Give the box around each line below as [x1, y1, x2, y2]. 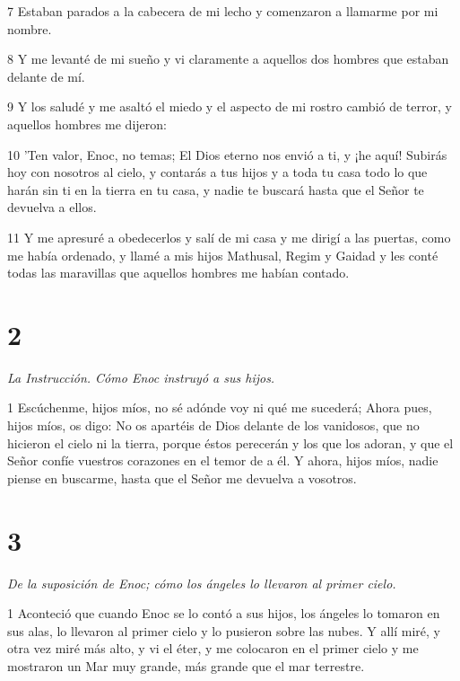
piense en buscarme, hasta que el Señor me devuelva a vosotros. [7, 468, 357, 487]
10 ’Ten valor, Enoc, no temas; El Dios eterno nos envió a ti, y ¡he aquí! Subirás [7, 145, 447, 164]
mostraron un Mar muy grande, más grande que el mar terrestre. [7, 656, 365, 675]
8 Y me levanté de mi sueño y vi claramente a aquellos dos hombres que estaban [7, 49, 449, 68]
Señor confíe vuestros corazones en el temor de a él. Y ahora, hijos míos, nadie [7, 451, 438, 470]
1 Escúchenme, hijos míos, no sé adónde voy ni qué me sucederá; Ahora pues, [7, 398, 432, 417]
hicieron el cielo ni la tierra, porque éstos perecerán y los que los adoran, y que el [7, 433, 454, 452]
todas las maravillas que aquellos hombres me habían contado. [7, 263, 350, 282]
